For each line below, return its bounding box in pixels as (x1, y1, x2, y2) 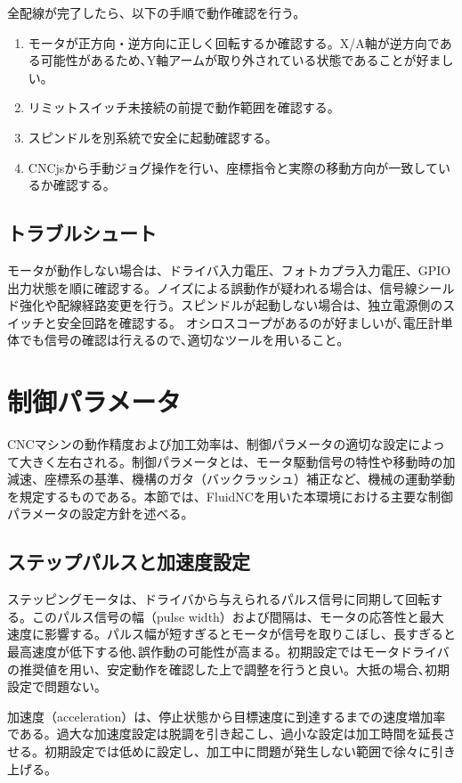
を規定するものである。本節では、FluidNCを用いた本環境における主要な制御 (7, 486, 453, 505)
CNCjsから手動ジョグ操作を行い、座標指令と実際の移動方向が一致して (28, 158, 438, 176)
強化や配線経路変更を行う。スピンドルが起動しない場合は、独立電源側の (19, 296, 443, 314)
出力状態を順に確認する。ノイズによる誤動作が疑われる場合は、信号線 (7, 278, 417, 297)
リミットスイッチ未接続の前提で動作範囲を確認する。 (28, 98, 340, 117)
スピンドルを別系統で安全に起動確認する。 (28, 127, 278, 146)
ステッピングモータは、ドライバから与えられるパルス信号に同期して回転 (7, 590, 431, 608)
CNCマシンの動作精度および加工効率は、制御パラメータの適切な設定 (7, 435, 409, 453)
